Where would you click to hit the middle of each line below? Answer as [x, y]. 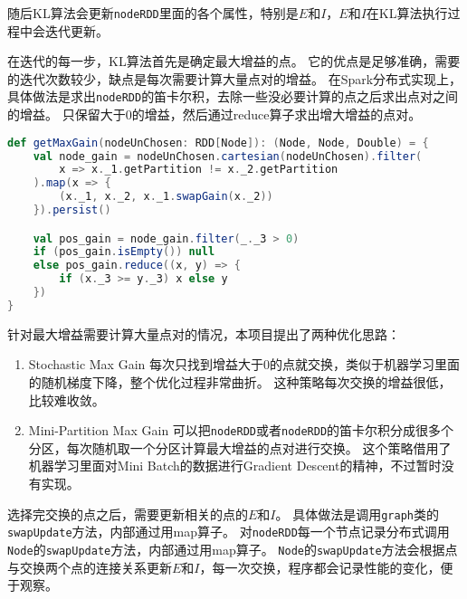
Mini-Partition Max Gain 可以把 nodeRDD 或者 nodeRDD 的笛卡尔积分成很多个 [241, 430]
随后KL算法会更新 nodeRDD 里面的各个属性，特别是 [153, 13]
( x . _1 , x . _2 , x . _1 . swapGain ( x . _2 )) [166, 197]
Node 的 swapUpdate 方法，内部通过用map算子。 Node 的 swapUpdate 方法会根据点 [233, 549]
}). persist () [72, 210]
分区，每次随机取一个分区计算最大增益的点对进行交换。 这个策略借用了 [240, 447]
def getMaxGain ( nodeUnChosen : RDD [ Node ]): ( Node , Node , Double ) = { [218, 143]
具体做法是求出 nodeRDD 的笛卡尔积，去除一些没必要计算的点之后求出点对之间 [233, 96]
